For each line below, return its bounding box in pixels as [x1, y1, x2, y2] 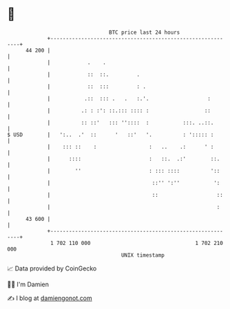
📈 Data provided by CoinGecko [7, 264, 97, 273]
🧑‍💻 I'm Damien [7, 280, 50, 288]
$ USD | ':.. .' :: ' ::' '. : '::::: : [7, 131, 214, 138]
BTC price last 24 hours [109, 29, 180, 36]
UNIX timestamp [121, 251, 165, 259]
